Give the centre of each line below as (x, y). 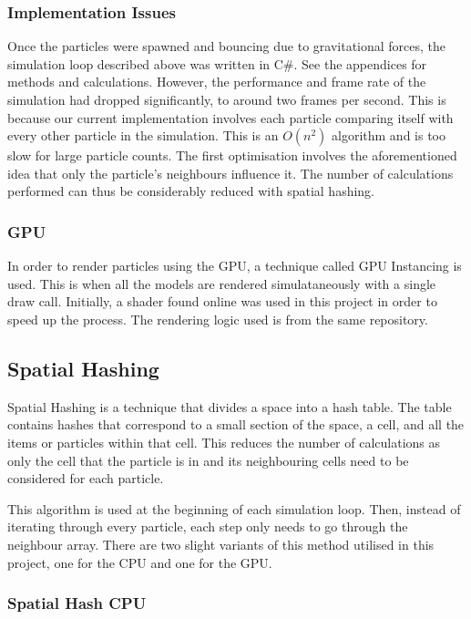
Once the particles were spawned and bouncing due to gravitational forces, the (227, 46)
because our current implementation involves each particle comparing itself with (230, 117)
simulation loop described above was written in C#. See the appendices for (217, 63)
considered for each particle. (86, 478)
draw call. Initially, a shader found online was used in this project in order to (222, 301)
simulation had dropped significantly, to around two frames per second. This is (227, 99)
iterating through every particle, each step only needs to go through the (208, 526)
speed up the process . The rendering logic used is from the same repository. (218, 319)
